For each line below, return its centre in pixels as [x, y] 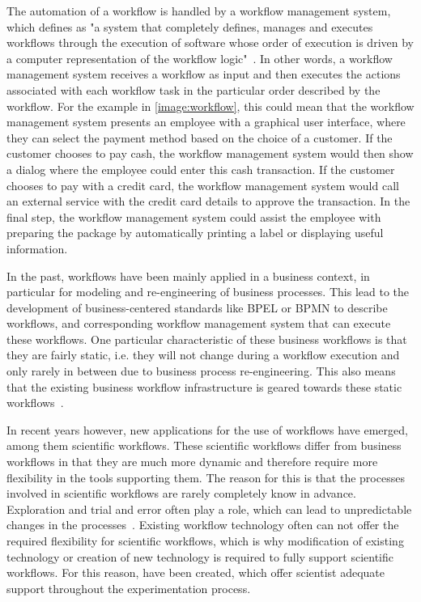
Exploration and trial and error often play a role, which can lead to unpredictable [209, 509]
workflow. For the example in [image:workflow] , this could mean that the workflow [210, 106]
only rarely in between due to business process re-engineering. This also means [201, 371]
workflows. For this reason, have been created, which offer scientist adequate [196, 572]
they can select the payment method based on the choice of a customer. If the [200, 137]
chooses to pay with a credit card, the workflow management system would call [203, 185]
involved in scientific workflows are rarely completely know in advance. [181, 493]
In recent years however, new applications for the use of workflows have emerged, [207, 429]
